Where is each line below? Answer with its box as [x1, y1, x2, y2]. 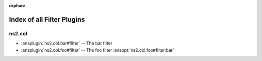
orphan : [9, 3, 26, 8]
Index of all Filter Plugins [9, 15, 85, 24]
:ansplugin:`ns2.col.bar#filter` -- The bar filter [21, 40, 113, 46]
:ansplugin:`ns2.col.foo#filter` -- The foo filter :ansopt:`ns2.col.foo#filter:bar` [21, 47, 174, 53]
